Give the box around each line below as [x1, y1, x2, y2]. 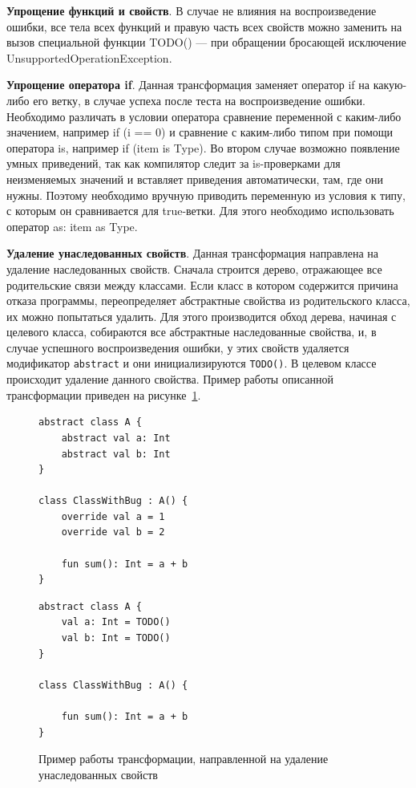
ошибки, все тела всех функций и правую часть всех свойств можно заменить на [6, 18, 402, 35]
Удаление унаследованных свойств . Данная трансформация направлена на [6, 245, 379, 262]
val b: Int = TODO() [61, 632, 171, 644]
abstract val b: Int [61, 448, 171, 460]
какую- [373, 76, 407, 93]
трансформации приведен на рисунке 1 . [6, 386, 201, 403]
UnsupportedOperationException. [6, 49, 172, 66]
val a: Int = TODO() [61, 616, 171, 628]
